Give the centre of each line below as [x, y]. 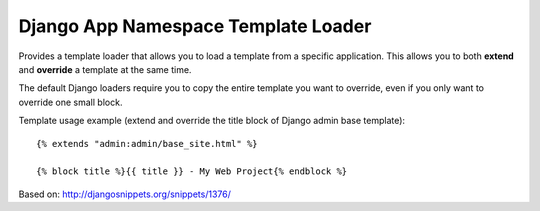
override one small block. [70, 102]
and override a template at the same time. [105, 69]
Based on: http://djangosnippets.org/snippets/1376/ [125, 194]
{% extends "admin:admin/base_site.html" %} [147, 143]
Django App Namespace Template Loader [195, 26]
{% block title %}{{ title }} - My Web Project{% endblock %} [192, 171]
